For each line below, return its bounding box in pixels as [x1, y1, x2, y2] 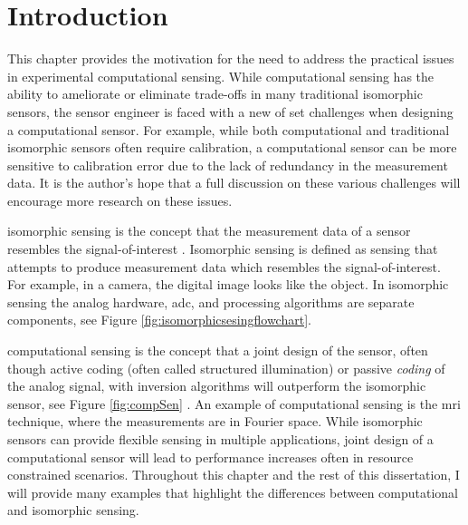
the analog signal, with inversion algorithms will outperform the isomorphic [7, 376, 426, 395]
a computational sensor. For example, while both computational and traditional [7, 120, 450, 139]
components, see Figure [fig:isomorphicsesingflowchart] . [7, 310, 311, 329]
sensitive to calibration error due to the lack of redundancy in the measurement [7, 155, 448, 174]
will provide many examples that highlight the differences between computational [7, 482, 459, 501]
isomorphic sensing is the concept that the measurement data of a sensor [7, 221, 411, 240]
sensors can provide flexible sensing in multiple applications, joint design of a [7, 430, 434, 448]
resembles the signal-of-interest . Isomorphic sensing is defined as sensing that [7, 239, 438, 258]
